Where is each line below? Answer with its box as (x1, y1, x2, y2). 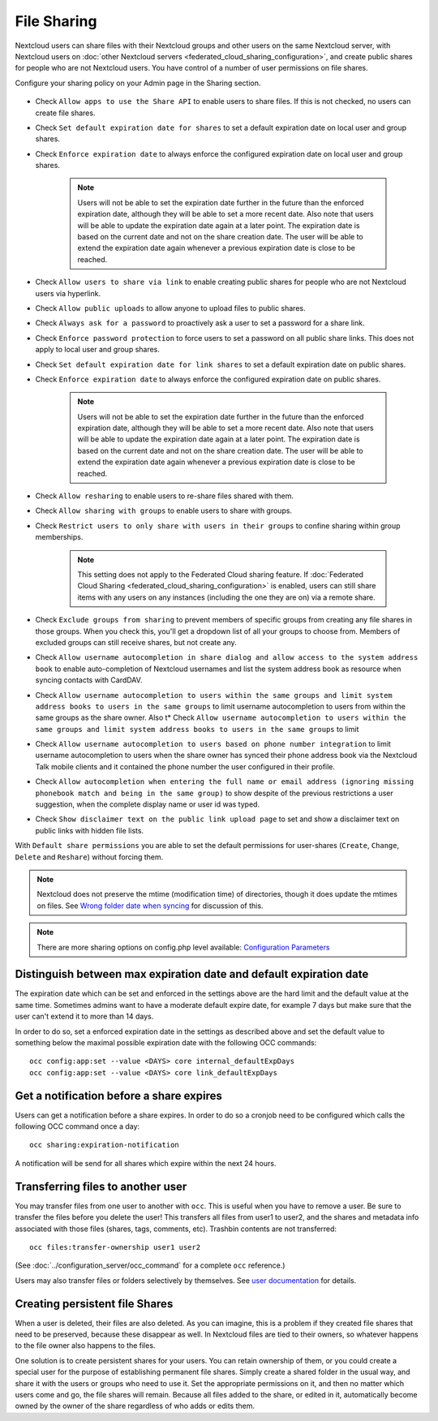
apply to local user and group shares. (35, 345, 160, 355)
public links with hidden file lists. (35, 825, 144, 835)
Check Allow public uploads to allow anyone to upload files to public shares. (35, 303, 306, 312)
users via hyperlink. (35, 288, 101, 298)
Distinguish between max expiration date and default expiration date (15, 967, 369, 981)
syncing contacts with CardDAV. (35, 675, 143, 685)
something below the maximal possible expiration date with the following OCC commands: (15, 1038, 317, 1048)
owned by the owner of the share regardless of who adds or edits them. (15, 1401, 255, 1411)
